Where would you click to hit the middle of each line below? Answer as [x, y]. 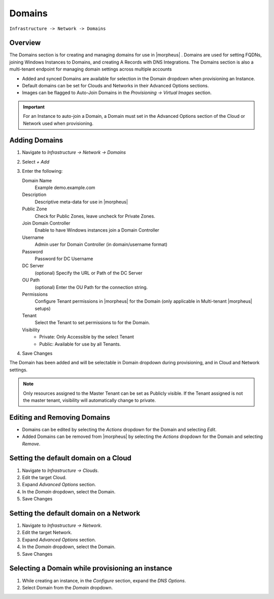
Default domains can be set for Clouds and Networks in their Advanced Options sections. [115, 86]
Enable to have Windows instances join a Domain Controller [97, 230]
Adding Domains [36, 140]
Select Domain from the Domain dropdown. [67, 587]
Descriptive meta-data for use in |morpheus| [81, 202]
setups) [43, 308]
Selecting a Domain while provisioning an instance [91, 568]
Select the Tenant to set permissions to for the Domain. [92, 323]
